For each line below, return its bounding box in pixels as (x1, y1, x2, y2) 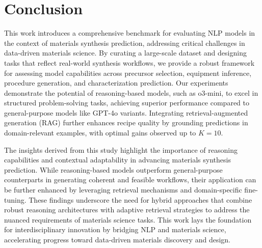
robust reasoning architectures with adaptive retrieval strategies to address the (4, 204, 250, 215)
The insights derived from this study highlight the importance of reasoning (4, 144, 238, 155)
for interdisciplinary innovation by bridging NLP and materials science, (4, 224, 226, 235)
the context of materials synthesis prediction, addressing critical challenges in (4, 37, 245, 48)
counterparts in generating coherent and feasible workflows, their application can (4, 174, 256, 185)
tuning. (4, 194, 27, 205)
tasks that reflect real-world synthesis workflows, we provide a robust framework (4, 57, 255, 68)
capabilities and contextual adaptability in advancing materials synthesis (4, 154, 231, 165)
